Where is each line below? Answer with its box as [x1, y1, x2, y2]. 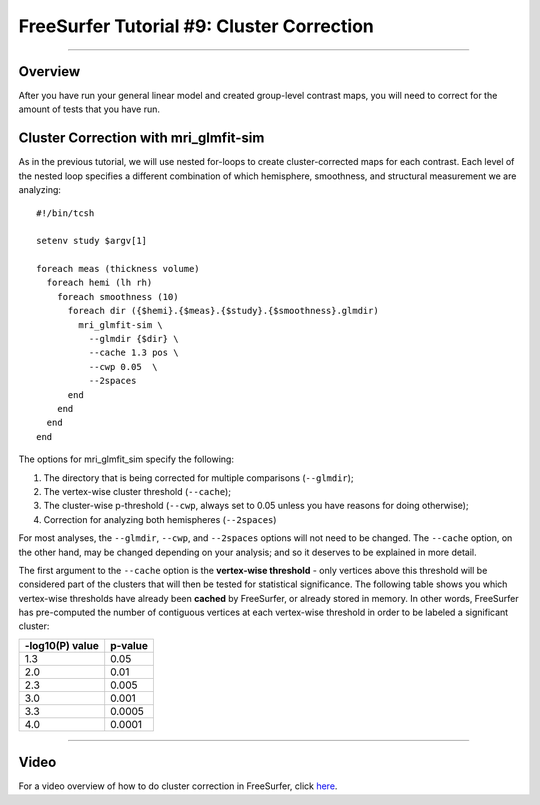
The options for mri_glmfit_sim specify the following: [18, 453, 235, 465]
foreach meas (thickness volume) [36, 263, 200, 275]
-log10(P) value [24, 638, 99, 652]
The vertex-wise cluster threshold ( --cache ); [43, 485, 232, 497]
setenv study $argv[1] [36, 235, 148, 247]
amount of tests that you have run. [18, 103, 160, 115]
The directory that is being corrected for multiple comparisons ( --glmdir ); [43, 471, 354, 484]
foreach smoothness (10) [56, 291, 179, 302]
